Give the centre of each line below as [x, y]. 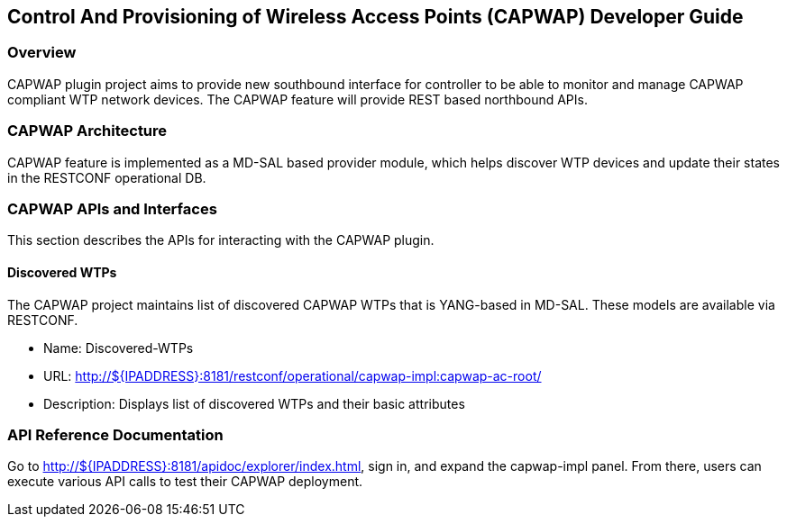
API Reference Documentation [115, 434]
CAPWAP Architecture [87, 131]
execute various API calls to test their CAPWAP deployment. [185, 482]
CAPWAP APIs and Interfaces [112, 208]
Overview [42, 53]
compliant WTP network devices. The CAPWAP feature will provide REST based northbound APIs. [297, 99]
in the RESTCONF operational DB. [107, 177]
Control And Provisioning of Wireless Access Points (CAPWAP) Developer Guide [375, 17]
